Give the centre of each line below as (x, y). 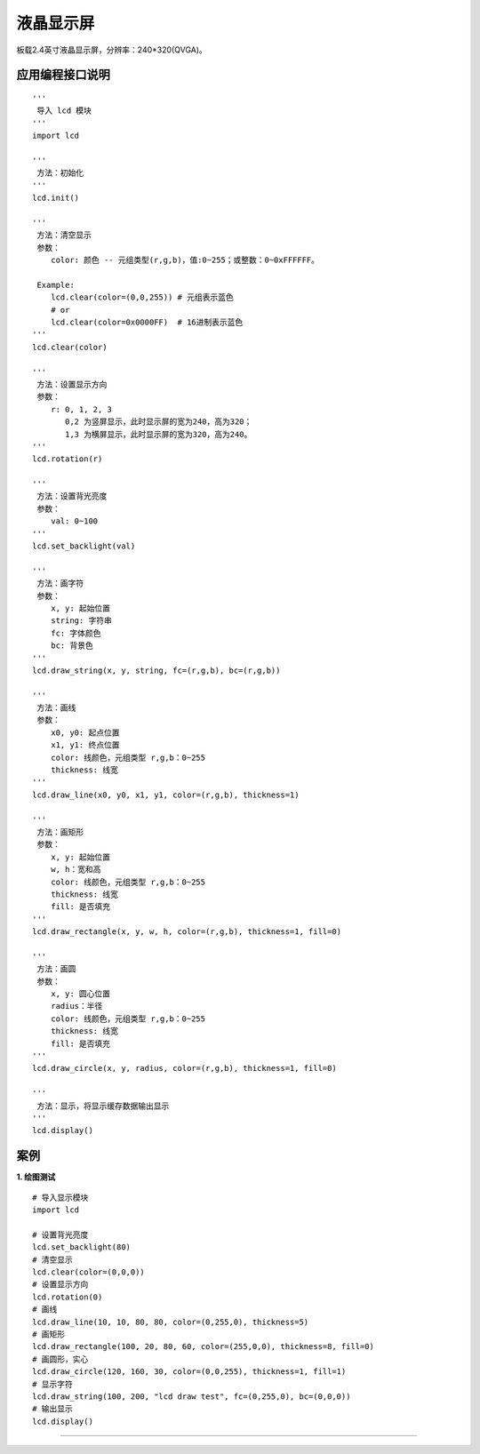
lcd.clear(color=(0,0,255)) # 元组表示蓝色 (142, 297)
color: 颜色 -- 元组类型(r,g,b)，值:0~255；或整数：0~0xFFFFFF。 (185, 260)
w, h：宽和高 (76, 870)
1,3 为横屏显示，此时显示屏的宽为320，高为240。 (159, 434)
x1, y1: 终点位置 (85, 745)
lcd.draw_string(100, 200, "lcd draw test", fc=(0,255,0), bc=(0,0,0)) (192, 1396)
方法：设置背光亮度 (72, 496)
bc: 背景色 (72, 646)
